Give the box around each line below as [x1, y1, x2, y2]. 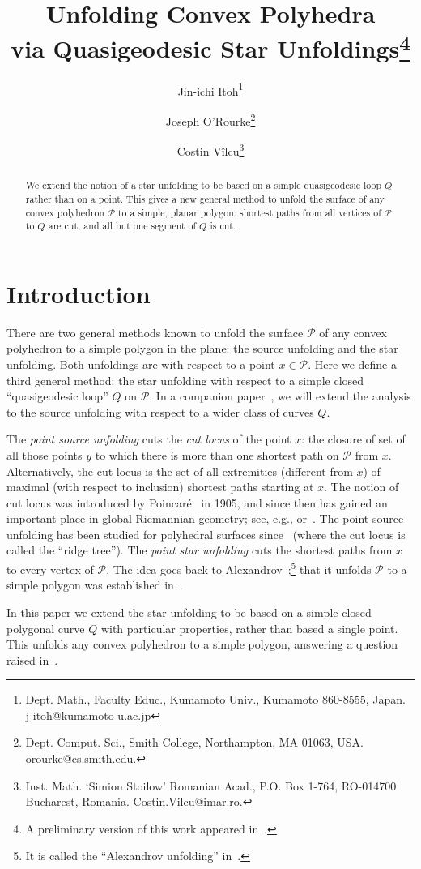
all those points [6, 446, 83, 463]
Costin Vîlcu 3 [176, 140, 245, 159]
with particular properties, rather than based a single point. [100, 619, 398, 636]
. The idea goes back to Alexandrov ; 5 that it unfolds [106, 559, 372, 577]
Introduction [6, 276, 151, 310]
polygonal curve [6, 619, 85, 636]
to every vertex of [6, 560, 94, 577]
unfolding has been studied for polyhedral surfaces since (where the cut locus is [6, 525, 406, 542]
